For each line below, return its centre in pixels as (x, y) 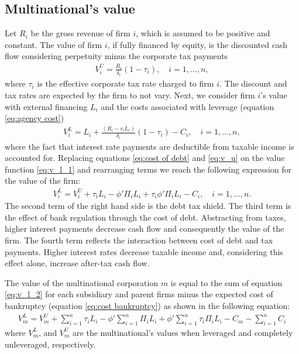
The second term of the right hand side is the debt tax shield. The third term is (148, 206)
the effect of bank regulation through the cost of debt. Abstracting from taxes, (145, 217)
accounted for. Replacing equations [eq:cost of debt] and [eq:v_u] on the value (145, 158)
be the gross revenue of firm (80, 33)
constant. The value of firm (54, 44)
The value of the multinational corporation (82, 282)
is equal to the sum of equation (226, 282)
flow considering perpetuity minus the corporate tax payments (116, 56)
